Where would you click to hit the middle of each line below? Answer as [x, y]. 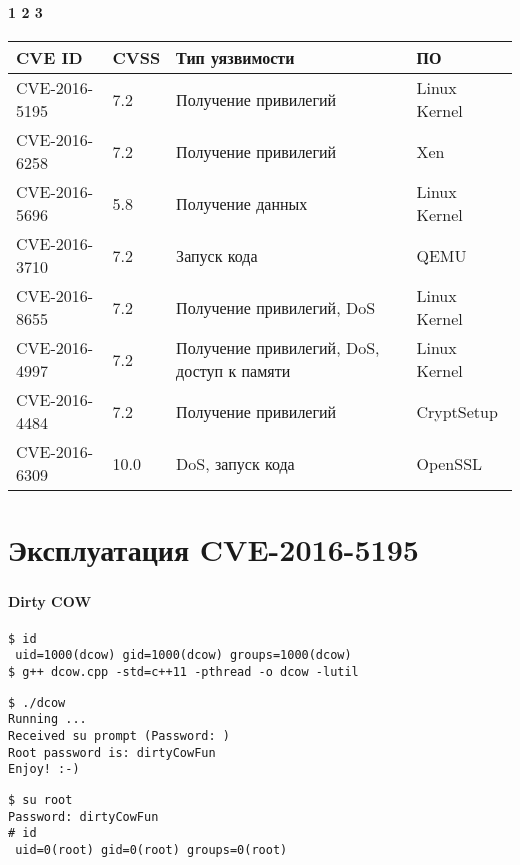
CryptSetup [457, 411]
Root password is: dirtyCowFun [112, 752]
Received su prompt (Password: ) [119, 735]
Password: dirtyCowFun [83, 816]
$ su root [40, 799]
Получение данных [242, 203]
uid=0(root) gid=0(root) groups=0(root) [151, 849]
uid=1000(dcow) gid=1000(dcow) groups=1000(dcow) [183, 655]
